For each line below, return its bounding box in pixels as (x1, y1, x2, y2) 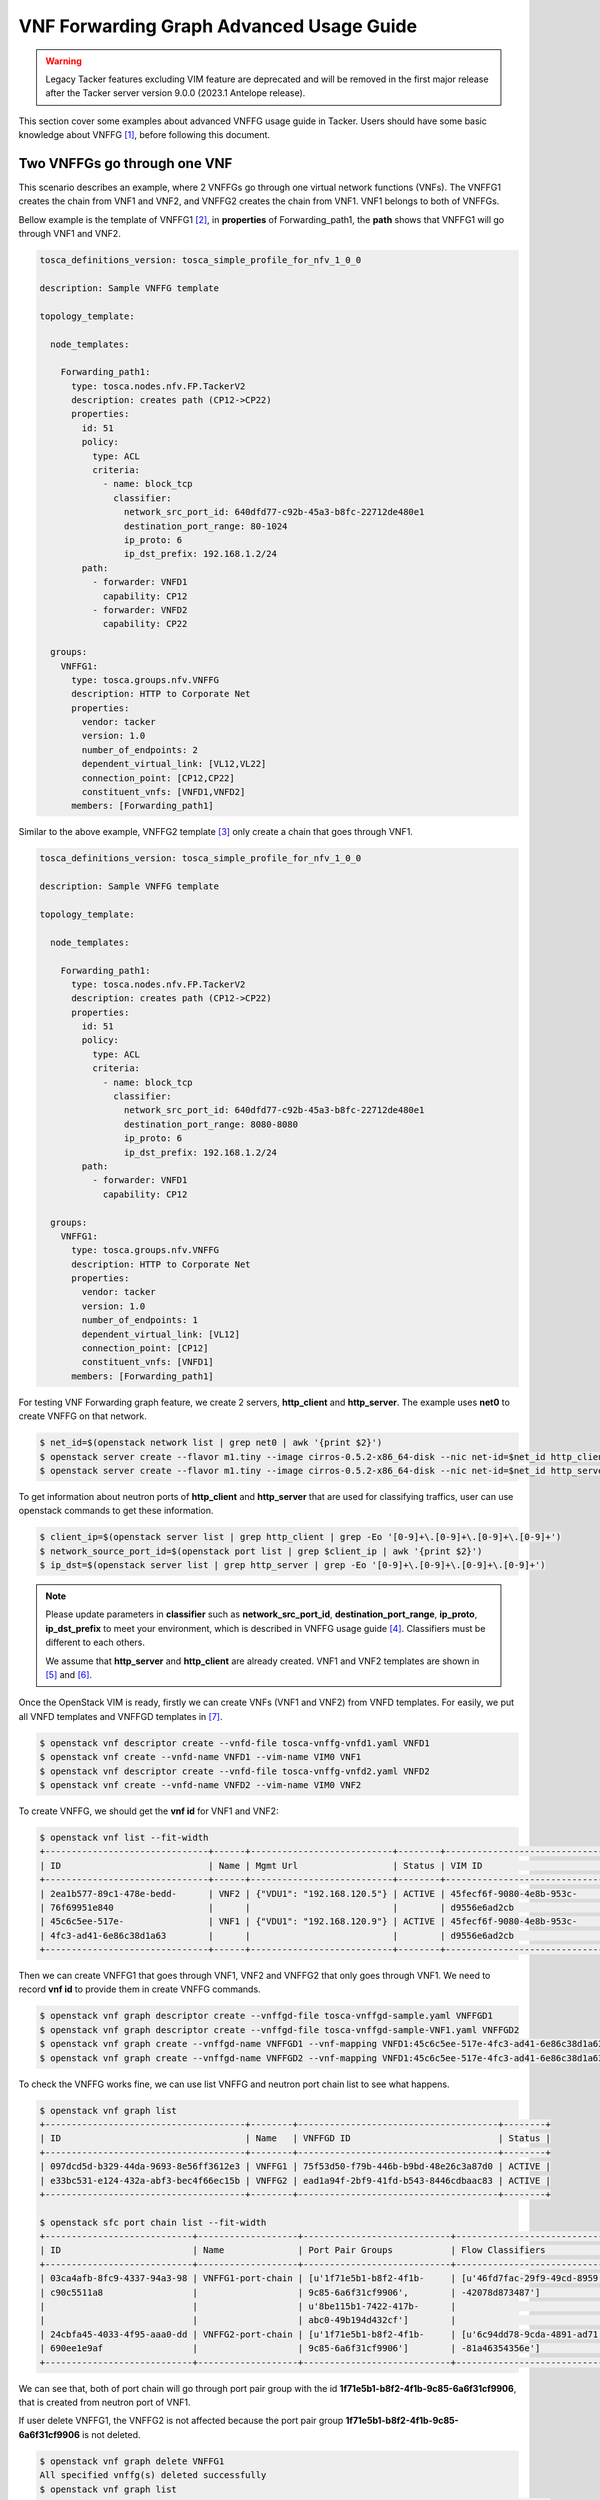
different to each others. (45, 1636, 145, 1649)
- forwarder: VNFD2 (91, 604, 188, 615)
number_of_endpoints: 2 (81, 744, 199, 755)
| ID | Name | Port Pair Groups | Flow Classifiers (39, 2245, 546, 2256)
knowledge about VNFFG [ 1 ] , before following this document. (18, 129, 270, 141)
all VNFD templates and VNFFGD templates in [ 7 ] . (18, 1710, 224, 1722)
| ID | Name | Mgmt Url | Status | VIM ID (39, 1860, 483, 1871)
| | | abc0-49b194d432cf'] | (39, 2315, 457, 2326)
